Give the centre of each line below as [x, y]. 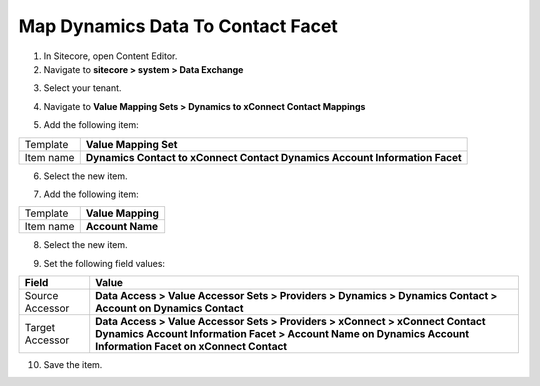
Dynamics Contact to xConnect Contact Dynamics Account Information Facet [273, 157]
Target [40, 328]
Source [41, 296]
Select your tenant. [82, 88]
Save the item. [73, 365]
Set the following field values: [104, 263]
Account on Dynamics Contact [169, 308]
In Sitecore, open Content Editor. [110, 56]
